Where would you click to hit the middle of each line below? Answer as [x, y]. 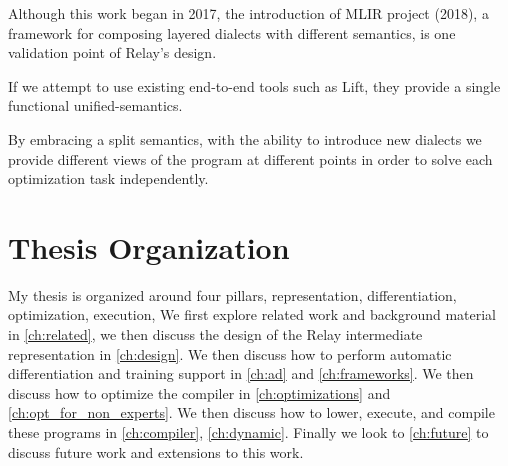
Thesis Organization [149, 246]
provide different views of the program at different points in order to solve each [250, 158]
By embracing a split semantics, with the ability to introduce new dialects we [245, 138]
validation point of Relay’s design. [112, 52]
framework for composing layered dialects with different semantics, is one [232, 32]
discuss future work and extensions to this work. [156, 451]
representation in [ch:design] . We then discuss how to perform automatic [230, 353]
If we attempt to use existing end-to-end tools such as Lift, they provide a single [254, 85]
